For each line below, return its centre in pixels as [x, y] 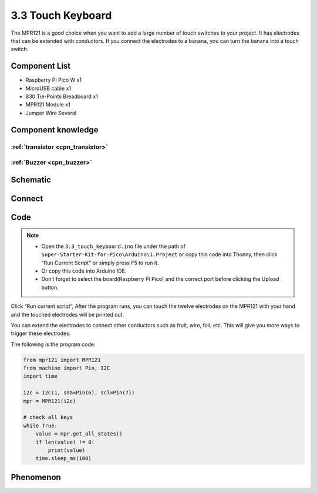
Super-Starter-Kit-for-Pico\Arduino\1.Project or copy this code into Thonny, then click [159, 254]
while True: [41, 425]
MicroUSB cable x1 [48, 88]
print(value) [67, 450]
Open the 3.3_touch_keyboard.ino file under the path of [114, 246]
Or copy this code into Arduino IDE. [84, 271]
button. [50, 287]
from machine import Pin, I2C [67, 368]
